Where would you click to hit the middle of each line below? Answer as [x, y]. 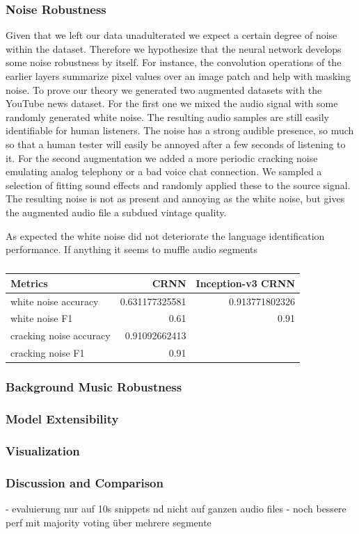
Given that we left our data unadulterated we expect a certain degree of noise [171, 35]
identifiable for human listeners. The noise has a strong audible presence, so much [180, 130]
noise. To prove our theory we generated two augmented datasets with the [164, 89]
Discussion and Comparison [85, 482]
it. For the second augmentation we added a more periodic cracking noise [162, 157]
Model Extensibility [62, 418]
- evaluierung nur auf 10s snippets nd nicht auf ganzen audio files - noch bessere [176, 508]
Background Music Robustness [94, 387]
